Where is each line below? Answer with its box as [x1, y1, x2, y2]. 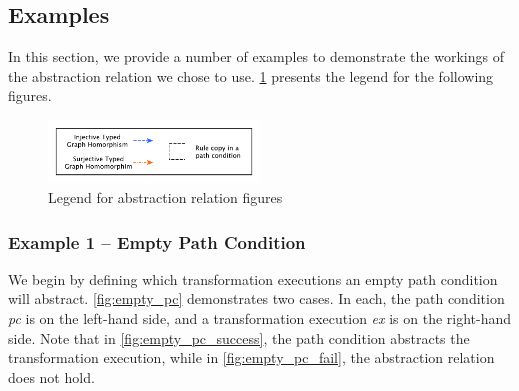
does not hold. [8, 366, 95, 387]
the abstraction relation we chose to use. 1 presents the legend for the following [8, 65, 494, 86]
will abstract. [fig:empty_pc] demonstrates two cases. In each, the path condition [8, 288, 505, 309]
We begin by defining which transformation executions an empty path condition [8, 268, 498, 289]
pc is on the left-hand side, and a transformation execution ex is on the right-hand [8, 308, 512, 329]
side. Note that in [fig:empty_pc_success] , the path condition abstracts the [8, 327, 470, 348]
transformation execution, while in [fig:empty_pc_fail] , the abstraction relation [8, 347, 495, 368]
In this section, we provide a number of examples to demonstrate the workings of [8, 46, 504, 67]
